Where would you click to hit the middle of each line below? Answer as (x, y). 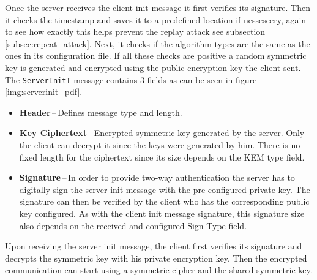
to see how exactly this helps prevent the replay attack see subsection (135, 32)
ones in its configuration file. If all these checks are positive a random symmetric (156, 55)
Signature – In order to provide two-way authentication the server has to (157, 177)
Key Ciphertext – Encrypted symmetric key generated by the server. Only (162, 133)
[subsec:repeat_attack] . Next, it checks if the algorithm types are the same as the (158, 43)
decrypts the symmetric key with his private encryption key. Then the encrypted (156, 258)
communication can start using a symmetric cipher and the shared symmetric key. (159, 270)
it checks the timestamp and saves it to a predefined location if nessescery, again (156, 19)
